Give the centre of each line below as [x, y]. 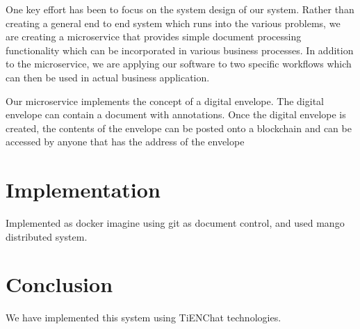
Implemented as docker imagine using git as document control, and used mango [175, 223]
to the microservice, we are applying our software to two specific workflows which [179, 64]
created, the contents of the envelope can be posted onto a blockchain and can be [179, 128]
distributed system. [47, 236]
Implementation [83, 190]
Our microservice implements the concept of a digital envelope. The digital [165, 101]
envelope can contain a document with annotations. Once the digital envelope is [176, 114]
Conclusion [59, 284]
